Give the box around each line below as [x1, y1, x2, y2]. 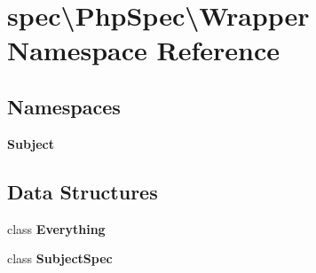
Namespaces [7, 92, 121, 120]
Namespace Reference [7, 32, 280, 68]
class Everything [7, 219, 106, 238]
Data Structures [7, 177, 158, 205]
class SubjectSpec [7, 249, 113, 268]
